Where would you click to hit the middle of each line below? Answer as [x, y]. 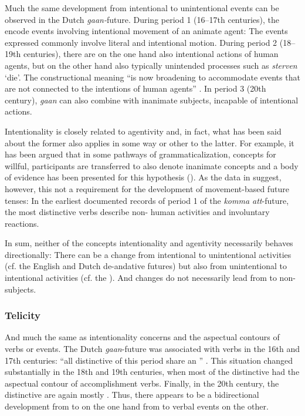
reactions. [22, 223]
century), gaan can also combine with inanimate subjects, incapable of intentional [152, 100]
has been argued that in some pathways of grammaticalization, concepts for [140, 154]
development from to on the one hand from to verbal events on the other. [137, 406]
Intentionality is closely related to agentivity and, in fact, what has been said [143, 131]
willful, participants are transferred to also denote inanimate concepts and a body [152, 165]
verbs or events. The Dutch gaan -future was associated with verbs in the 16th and [152, 349]
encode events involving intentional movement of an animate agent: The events [146, 31]
